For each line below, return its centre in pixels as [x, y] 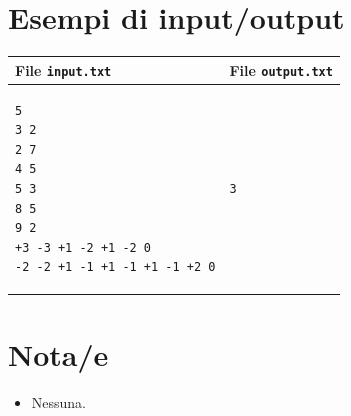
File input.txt [63, 69]
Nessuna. [59, 401]
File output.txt [281, 69]
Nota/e [58, 353]
